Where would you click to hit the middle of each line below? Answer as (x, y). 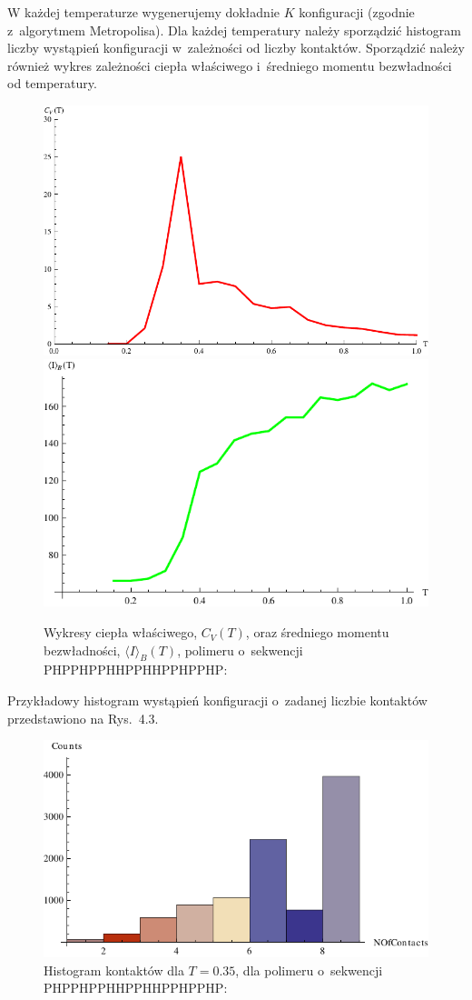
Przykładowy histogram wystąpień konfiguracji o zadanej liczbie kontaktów (217, 700)
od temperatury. (52, 83)
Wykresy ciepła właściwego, (121, 632)
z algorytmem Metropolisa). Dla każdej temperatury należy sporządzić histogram (234, 30)
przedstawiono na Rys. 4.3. (83, 718)
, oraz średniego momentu (317, 632)
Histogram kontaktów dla (114, 970)
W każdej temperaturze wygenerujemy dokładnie (143, 12)
